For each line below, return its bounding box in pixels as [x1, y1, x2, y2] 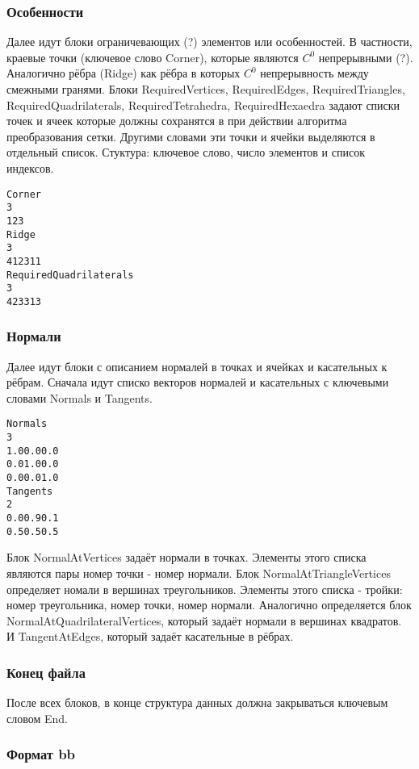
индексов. [6, 159, 54, 176]
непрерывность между [260, 65, 369, 81]
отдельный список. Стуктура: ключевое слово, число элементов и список [6, 144, 365, 161]
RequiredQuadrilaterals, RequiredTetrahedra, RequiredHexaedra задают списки [6, 96, 400, 113]
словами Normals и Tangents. [6, 389, 153, 406]
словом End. [6, 709, 68, 726]
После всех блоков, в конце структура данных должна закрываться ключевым [6, 694, 388, 711]
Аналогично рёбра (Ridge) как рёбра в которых [6, 65, 241, 81]
